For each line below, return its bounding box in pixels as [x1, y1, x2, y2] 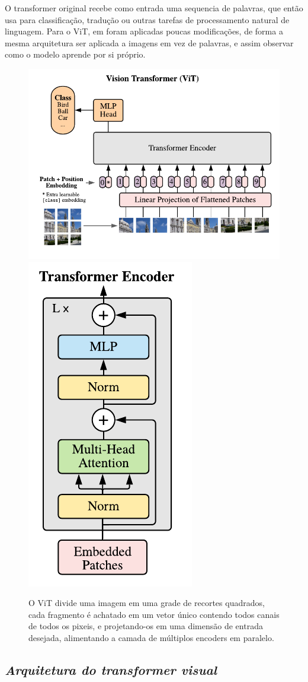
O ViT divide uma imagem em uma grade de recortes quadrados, [28, 597, 265, 609]
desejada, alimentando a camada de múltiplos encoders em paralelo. [28, 631, 274, 643]
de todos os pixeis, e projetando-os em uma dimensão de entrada [28, 620, 263, 632]
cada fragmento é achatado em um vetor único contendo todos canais [28, 608, 280, 620]
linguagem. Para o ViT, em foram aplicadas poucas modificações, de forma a [5, 25, 283, 37]
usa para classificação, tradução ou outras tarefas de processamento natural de [5, 13, 290, 26]
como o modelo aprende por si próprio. [5, 48, 146, 61]
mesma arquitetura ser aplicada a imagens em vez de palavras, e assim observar [5, 36, 294, 49]
